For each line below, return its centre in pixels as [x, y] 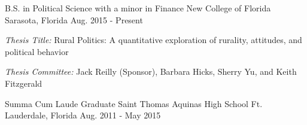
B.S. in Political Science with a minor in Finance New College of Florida [138, 8]
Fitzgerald [24, 83]
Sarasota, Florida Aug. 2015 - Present [74, 19]
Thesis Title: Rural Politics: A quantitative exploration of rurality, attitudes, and [153, 40]
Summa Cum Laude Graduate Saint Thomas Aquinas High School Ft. [134, 103]
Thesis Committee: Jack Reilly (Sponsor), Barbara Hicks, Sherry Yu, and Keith [151, 71]
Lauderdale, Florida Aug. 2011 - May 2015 [83, 115]
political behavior [37, 51]
